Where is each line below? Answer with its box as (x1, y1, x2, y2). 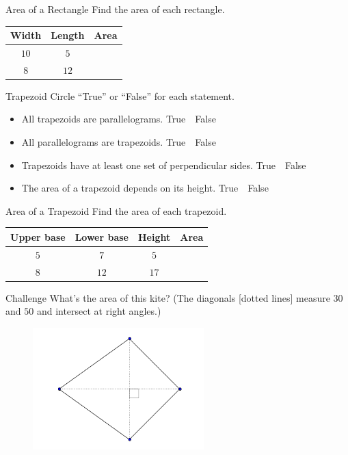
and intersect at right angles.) (36, 304, 161, 318)
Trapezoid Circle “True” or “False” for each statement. (5, 88, 235, 103)
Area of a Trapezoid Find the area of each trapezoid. (5, 203, 227, 218)
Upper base (10, 229, 66, 244)
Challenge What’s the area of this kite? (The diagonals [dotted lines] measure (5, 290, 330, 304)
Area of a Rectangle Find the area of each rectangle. (5, 2, 225, 16)
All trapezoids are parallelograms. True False (21, 112, 216, 126)
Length (51, 28, 85, 42)
